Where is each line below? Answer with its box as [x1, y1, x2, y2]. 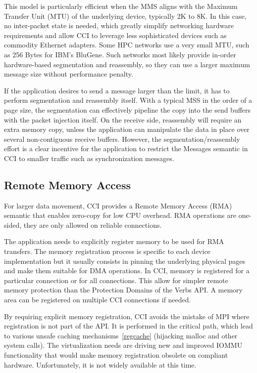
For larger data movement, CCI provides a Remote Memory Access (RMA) [4, 200, 232, 210]
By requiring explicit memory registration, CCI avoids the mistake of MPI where [4, 311, 250, 321]
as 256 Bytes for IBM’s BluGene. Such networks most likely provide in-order [4, 49, 236, 59]
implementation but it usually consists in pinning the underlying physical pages [4, 255, 246, 266]
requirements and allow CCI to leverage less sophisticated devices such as [4, 30, 227, 40]
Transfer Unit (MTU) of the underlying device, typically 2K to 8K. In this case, [4, 10, 247, 21]
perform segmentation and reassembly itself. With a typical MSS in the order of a [4, 95, 253, 105]
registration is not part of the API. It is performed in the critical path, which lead [4, 321, 253, 331]
